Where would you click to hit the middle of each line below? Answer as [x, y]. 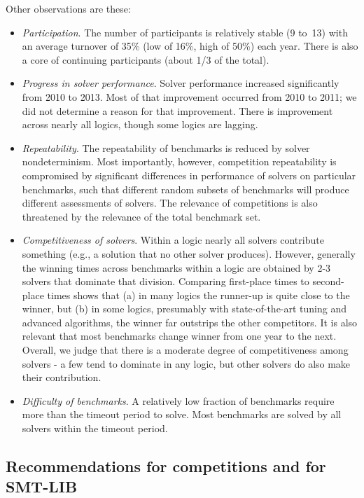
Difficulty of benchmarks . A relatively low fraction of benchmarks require [178, 400]
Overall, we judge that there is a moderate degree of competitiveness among [185, 350]
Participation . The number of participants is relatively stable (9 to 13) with [185, 32]
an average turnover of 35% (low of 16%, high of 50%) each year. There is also [190, 46]
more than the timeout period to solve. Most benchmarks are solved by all [182, 414]
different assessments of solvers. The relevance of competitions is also [170, 203]
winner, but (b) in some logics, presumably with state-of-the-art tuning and [184, 309]
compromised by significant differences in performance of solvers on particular [189, 175]
